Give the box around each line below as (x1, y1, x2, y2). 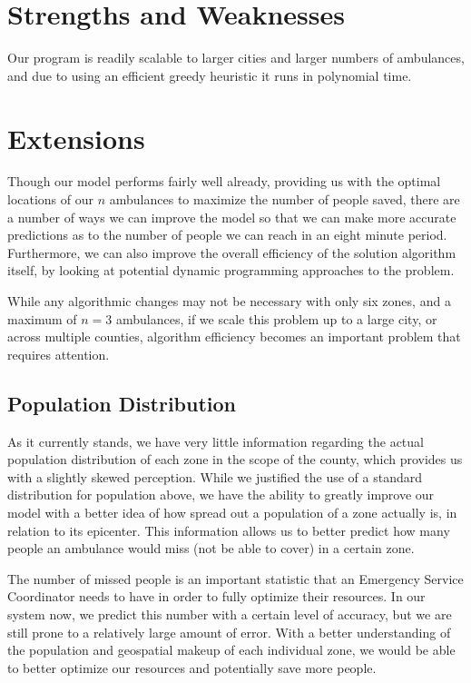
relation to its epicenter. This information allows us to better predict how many (7, 520, 450, 539)
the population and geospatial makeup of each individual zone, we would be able (7, 640, 456, 659)
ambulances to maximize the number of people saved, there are (109, 190, 460, 209)
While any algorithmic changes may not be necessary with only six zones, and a (7, 292, 451, 310)
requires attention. (7, 344, 110, 363)
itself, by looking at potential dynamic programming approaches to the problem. (7, 261, 455, 280)
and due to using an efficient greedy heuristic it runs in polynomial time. (7, 65, 412, 84)
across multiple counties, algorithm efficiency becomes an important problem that (7, 327, 461, 346)
